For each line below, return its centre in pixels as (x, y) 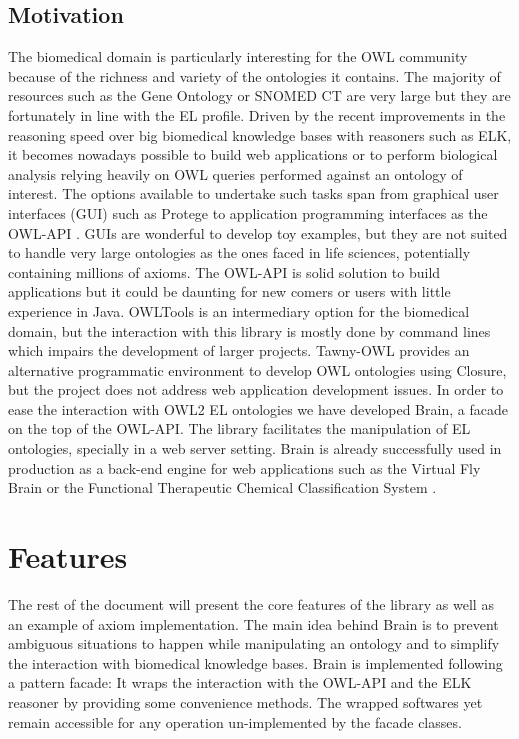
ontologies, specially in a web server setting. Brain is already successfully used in (255, 448)
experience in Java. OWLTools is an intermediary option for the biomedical (239, 310)
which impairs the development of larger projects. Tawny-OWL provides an (239, 350)
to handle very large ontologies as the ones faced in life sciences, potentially (239, 252)
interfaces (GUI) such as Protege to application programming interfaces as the (248, 212)
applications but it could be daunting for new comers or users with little (229, 291)
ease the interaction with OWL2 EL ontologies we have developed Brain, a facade (258, 408)
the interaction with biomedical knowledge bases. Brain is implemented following (255, 662)
